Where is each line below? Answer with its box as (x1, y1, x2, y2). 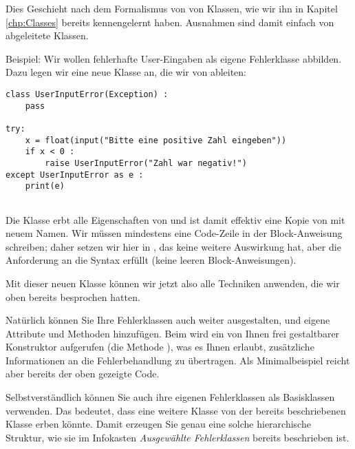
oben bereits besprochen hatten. (6, 289, 140, 304)
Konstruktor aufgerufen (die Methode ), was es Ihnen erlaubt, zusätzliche (6, 340, 314, 354)
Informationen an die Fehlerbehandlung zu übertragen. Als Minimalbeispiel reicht (6, 353, 350, 367)
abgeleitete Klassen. (6, 28, 89, 43)
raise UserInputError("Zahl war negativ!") (45, 158, 247, 168)
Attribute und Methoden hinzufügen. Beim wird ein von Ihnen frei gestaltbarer (6, 326, 340, 340)
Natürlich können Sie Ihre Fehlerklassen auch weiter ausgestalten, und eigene (6, 313, 330, 327)
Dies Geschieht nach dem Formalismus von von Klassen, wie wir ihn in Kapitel (6, 1, 338, 15)
